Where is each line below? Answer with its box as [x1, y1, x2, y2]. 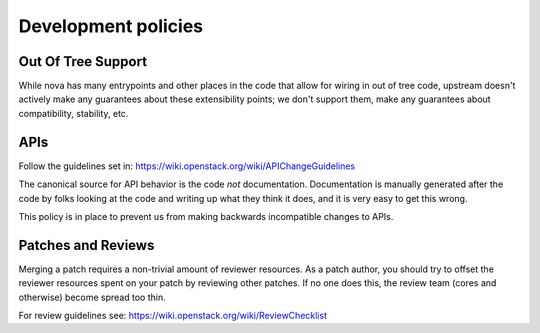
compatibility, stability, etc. [18, 107, 129, 119]
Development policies [18, 15, 204, 37]
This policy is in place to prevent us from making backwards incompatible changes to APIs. [18, 210, 394, 222]
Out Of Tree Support [18, 53, 148, 70]
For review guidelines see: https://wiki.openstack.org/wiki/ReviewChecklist [18, 310, 327, 321]
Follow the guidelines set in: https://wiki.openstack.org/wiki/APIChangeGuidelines [18, 160, 356, 172]
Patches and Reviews [18, 236, 155, 254]
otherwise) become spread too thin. [18, 291, 166, 303]
